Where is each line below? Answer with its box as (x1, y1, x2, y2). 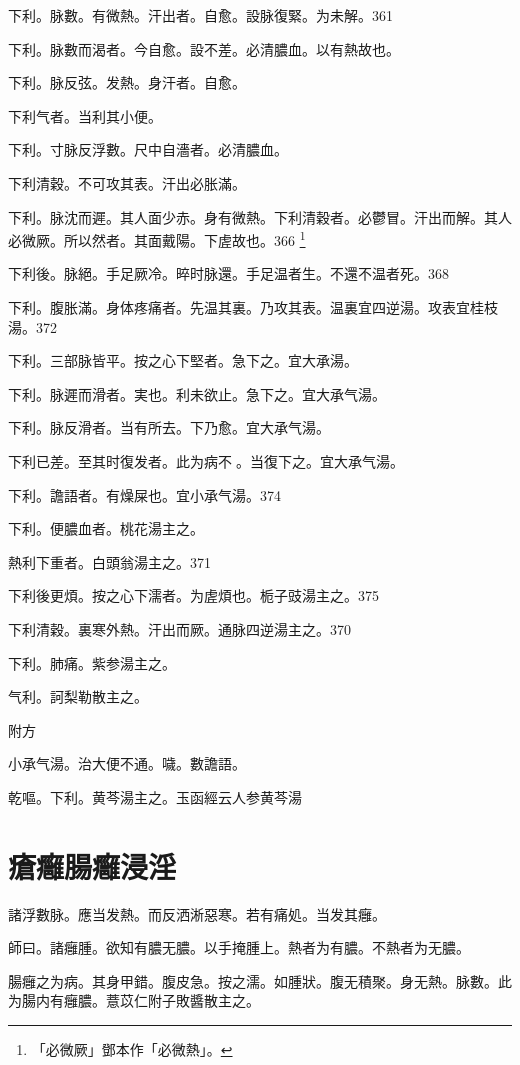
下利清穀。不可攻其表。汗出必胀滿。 (8, 172, 246, 193)
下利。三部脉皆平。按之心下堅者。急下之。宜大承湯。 (8, 350, 358, 371)
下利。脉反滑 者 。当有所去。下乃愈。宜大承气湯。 (8, 417, 330, 438)
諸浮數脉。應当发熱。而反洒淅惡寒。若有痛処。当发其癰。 (8, 903, 386, 924)
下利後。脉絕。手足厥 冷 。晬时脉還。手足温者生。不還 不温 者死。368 (8, 263, 449, 284)
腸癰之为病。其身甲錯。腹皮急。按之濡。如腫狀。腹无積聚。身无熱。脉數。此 (8, 970, 512, 991)
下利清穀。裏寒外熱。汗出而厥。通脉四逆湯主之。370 (8, 618, 351, 639)
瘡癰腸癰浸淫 (8, 845, 177, 886)
